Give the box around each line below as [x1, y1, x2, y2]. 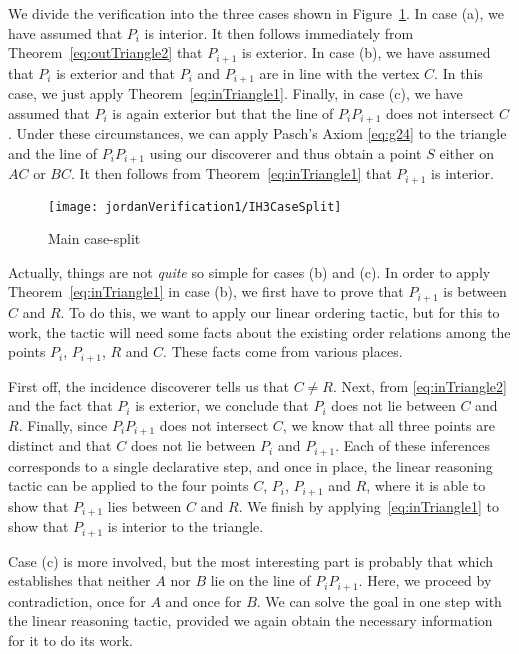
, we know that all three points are [282, 414, 495, 435]
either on [439, 142, 494, 163]
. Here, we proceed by [358, 570, 492, 591]
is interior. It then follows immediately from [144, 22, 414, 43]
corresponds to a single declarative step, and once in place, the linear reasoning [8, 455, 493, 476]
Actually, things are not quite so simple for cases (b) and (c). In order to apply [8, 261, 491, 282]
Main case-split [48, 228, 141, 249]
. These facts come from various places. [163, 341, 403, 362]
